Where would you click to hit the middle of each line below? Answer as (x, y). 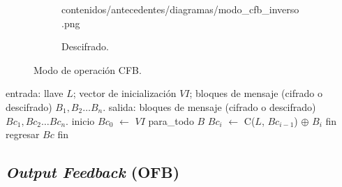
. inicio (80, 120)
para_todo (171, 120)
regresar (23, 134)
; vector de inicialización (125, 93)
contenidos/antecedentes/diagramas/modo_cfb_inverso (180, 9)
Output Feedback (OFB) (93, 172)
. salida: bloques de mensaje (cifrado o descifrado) (209, 106)
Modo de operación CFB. (88, 69)
